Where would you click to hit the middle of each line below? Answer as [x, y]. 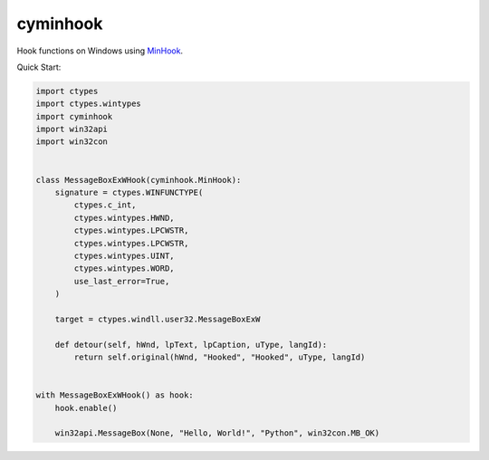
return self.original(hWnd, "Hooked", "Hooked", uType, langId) [220, 357]
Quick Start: [39, 67]
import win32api [72, 129]
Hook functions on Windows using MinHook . [100, 51]
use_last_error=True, [122, 281]
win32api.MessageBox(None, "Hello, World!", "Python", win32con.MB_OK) [217, 433]
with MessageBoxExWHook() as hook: [115, 395]
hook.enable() [86, 408]
